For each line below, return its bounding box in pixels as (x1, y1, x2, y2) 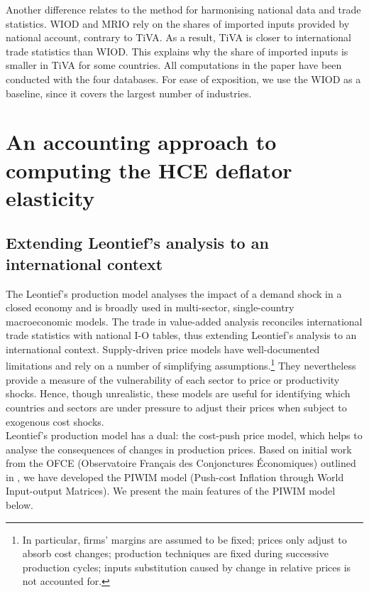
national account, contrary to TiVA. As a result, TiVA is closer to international (6, 30, 352, 45)
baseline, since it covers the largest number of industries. (6, 85, 252, 100)
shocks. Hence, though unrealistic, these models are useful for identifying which (6, 386, 351, 401)
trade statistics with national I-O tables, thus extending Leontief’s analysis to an (6, 328, 357, 343)
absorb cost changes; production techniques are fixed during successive (22, 546, 329, 561)
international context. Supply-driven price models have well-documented (6, 341, 320, 356)
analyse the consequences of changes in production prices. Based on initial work (6, 441, 352, 456)
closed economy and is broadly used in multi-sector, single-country (6, 300, 294, 315)
